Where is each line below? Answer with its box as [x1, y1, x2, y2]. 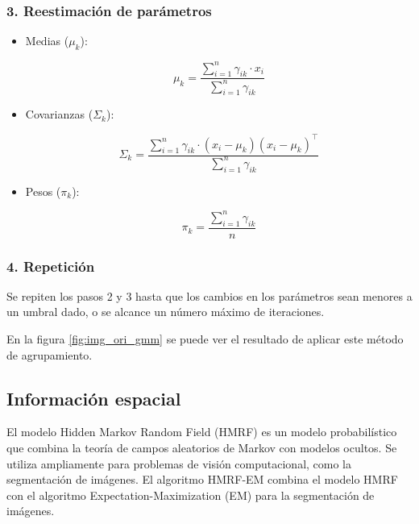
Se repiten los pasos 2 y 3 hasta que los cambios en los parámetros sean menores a [6, 287, 413, 304]
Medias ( [25, 32, 69, 49]
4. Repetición [6, 256, 95, 276]
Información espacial [6, 385, 181, 410]
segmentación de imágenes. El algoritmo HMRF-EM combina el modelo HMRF [6, 471, 398, 488]
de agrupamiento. [6, 346, 93, 363]
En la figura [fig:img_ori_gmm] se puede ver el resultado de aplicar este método [6, 331, 404, 347]
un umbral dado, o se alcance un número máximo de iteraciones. [6, 303, 325, 320]
